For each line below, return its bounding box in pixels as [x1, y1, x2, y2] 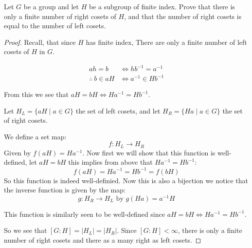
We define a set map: [4, 131, 67, 141]
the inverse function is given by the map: [4, 185, 126, 195]
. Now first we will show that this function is [82, 147, 216, 157]
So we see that [4, 225, 47, 235]
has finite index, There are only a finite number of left [86, 37, 247, 47]
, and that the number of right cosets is [124, 11, 242, 21]
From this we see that [4, 89, 69, 99]
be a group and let [23, 1, 79, 11]
